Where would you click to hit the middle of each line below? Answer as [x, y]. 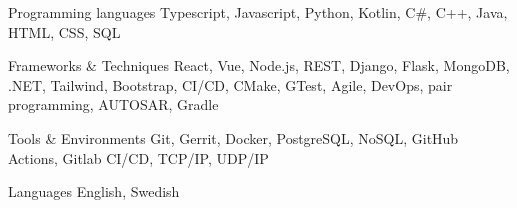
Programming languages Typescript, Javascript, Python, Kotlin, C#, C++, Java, [258, 12]
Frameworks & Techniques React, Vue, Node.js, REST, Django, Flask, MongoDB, [259, 65]
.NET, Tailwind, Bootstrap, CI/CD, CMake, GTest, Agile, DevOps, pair [230, 84]
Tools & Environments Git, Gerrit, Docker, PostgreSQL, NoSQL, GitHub [233, 137]
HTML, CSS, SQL [64, 31]
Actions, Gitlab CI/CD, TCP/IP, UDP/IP [138, 157]
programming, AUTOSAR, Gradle [113, 104]
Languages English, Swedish [94, 191]
